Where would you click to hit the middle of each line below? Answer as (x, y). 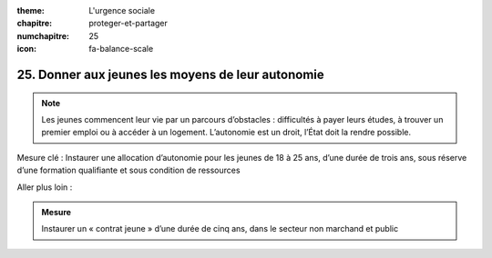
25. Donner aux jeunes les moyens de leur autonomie (171, 74)
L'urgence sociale (122, 10)
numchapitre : (43, 35)
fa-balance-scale (121, 49)
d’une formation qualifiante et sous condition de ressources (128, 170)
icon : (27, 49)
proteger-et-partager (128, 24)
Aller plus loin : (45, 187)
